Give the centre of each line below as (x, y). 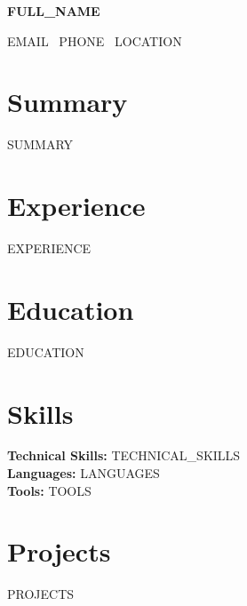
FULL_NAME (54, 11)
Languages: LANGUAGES (84, 473)
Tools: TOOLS (49, 490)
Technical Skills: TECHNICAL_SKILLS (124, 455)
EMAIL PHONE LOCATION (95, 40)
